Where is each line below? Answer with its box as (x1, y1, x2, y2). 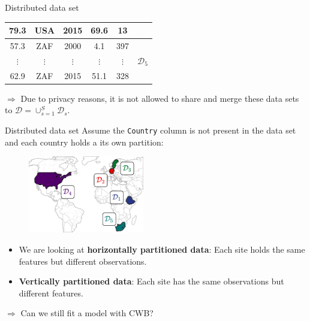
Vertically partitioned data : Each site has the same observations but (19, 275, 284, 287)
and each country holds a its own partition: (5, 135, 164, 148)
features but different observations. (19, 255, 147, 267)
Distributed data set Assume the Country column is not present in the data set (5, 123, 296, 136)
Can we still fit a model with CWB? (20, 307, 154, 319)
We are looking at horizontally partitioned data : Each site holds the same (19, 243, 305, 255)
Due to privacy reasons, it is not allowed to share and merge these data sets (20, 92, 299, 104)
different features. (19, 286, 83, 299)
